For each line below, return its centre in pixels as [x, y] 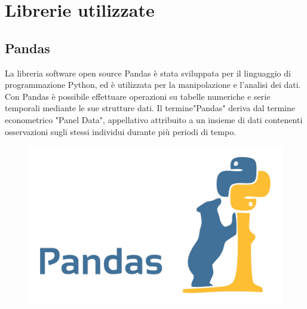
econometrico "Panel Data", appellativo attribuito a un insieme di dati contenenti [154, 119]
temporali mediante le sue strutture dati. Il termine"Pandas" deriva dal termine [150, 108]
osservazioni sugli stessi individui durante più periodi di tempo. [121, 131]
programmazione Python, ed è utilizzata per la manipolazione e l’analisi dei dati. [153, 85]
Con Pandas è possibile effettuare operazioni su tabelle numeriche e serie [138, 96]
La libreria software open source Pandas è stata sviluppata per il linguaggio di [148, 73]
